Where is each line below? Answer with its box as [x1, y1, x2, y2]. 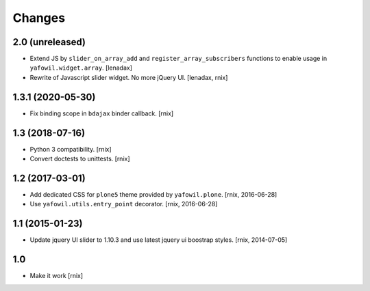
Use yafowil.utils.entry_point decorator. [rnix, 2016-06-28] [29, 200, 218, 208]
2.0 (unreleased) [12, 36, 86, 48]
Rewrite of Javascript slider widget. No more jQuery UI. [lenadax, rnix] [29, 73, 228, 81]
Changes [12, 10, 65, 25]
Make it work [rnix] [29, 272, 84, 280]
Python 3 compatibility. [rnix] [29, 145, 112, 153]
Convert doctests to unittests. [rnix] [29, 154, 130, 163]
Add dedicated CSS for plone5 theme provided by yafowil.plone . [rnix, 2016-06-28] [29, 190, 277, 198]
